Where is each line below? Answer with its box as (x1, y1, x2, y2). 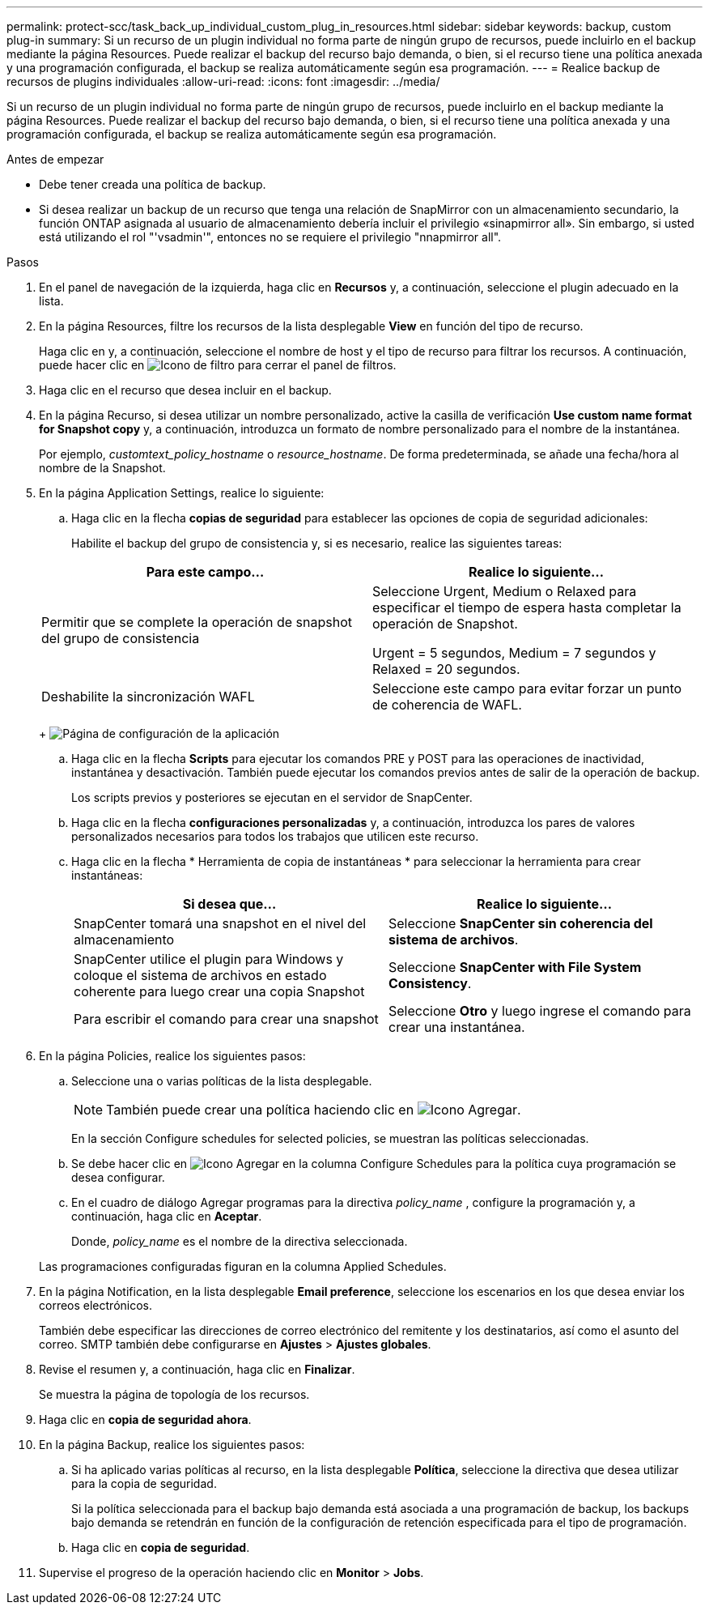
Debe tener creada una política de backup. (39, 177, 266, 191)
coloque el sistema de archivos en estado (74, 967, 327, 983)
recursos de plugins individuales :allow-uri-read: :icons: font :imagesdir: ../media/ (6, 75, 440, 88)
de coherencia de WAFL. (372, 697, 522, 713)
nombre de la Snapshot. (39, 461, 166, 475)
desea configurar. (71, 1170, 165, 1184)
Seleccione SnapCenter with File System (388, 959, 642, 975)
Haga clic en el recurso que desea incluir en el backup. (39, 383, 332, 397)
